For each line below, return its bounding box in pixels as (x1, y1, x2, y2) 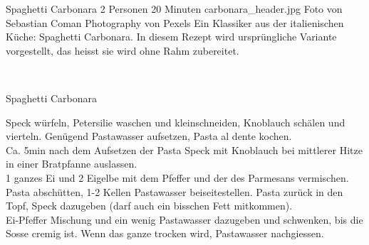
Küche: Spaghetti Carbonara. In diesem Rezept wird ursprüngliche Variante (6, 29, 337, 44)
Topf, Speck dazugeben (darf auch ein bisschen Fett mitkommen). (6, 198, 293, 213)
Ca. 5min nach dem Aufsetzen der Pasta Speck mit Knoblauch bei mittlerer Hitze (6, 142, 363, 157)
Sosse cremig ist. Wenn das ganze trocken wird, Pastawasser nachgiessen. (6, 226, 324, 241)
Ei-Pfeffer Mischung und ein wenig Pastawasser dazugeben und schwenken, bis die (6, 212, 363, 227)
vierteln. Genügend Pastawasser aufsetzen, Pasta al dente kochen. (6, 129, 292, 143)
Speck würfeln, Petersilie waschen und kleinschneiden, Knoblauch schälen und (6, 114, 345, 129)
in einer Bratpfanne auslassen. (6, 156, 137, 171)
